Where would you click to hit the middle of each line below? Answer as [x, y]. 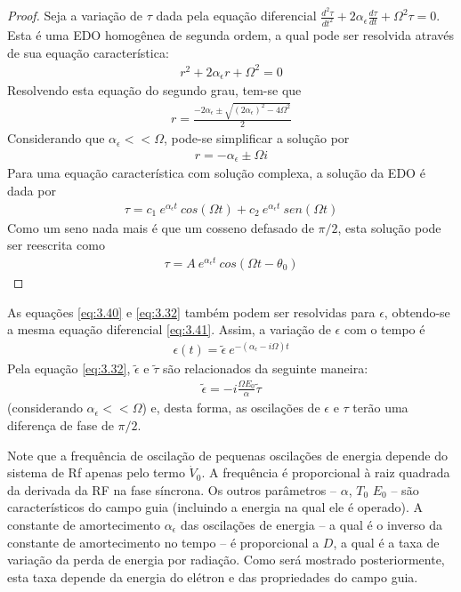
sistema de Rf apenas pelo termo [96, 472]
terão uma [380, 408]
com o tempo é [384, 329]
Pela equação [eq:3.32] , [69, 368]
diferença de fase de [61, 425]
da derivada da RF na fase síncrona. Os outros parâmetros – [172, 489]
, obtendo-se [417, 312]
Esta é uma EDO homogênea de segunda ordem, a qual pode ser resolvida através [230, 34]
